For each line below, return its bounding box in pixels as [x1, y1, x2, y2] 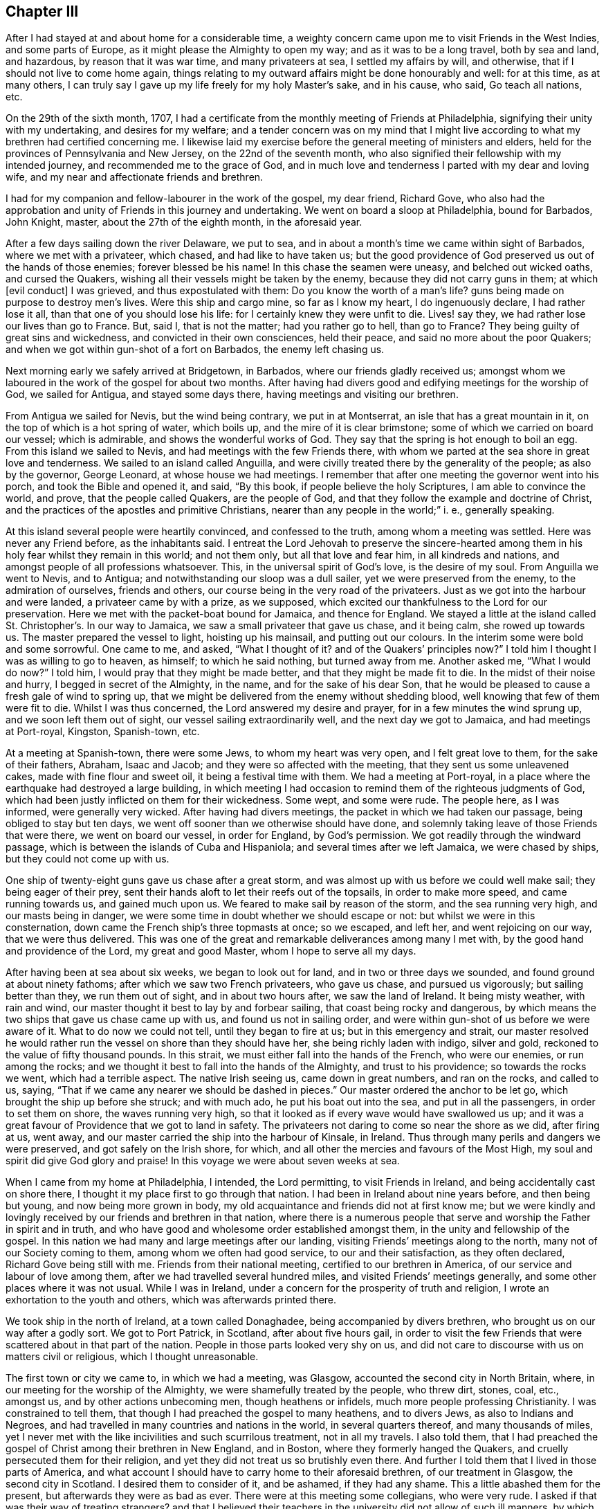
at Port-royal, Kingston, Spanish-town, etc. [6, 725, 200, 738]
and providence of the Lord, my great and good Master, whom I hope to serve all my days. [6, 945, 416, 957]
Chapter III [6, 3, 79, 20]
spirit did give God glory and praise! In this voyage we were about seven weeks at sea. [6, 1155, 400, 1167]
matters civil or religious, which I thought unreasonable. [6, 1350, 259, 1363]
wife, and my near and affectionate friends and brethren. [6, 171, 264, 183]
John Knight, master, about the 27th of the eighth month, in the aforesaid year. [6, 216, 362, 228]
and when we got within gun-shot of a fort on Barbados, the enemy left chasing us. [6, 343, 385, 356]
